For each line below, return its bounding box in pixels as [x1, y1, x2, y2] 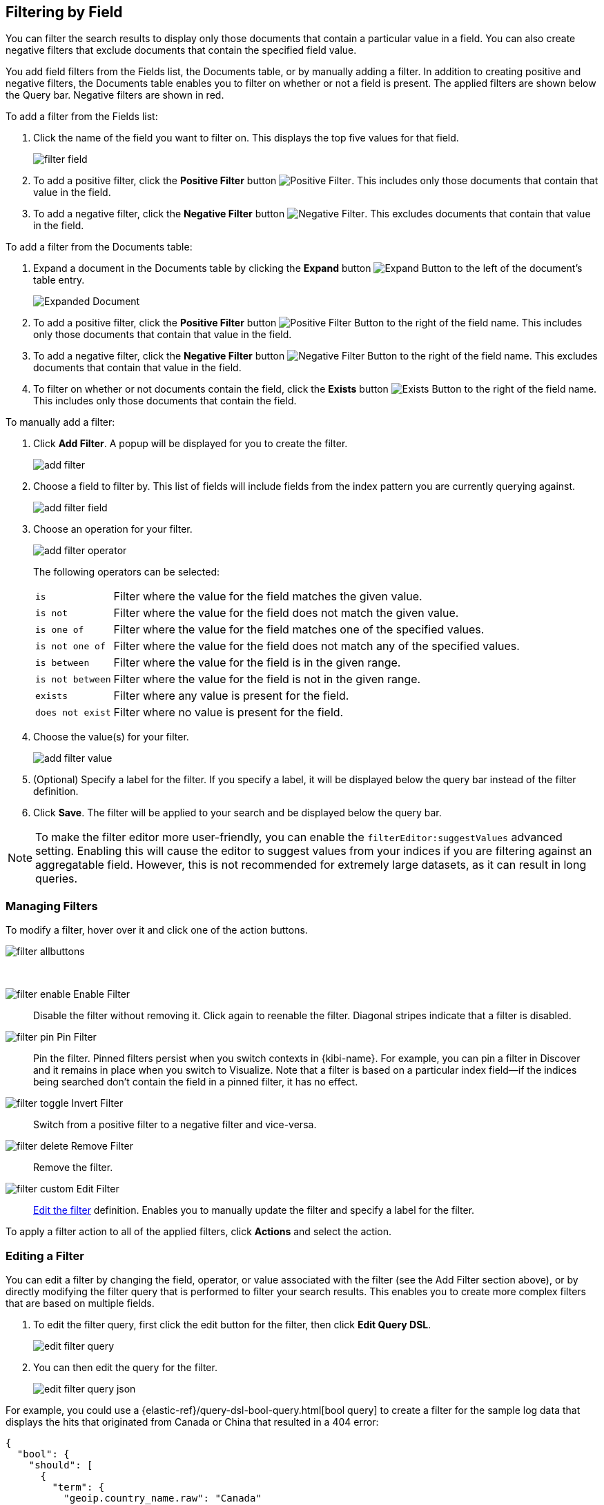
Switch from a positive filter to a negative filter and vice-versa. [33, 1119, 317, 1131]
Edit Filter [76, 1183, 119, 1195]
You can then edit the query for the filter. [33, 1361, 217, 1373]
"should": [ [28, 1459, 93, 1470]
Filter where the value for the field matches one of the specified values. [113, 622, 485, 637]
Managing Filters [6, 898, 98, 913]
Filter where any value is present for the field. [113, 689, 349, 703]
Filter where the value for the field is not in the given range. [113, 672, 421, 687]
